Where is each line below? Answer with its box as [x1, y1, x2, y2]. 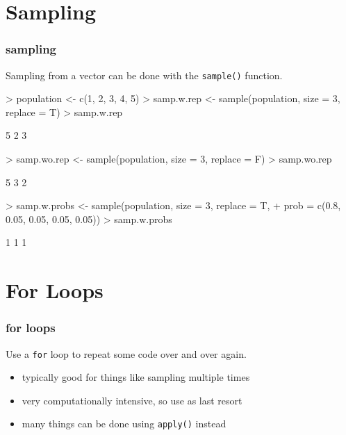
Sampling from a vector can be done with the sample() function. [6, 67, 283, 82]
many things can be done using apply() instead [22, 416, 226, 431]
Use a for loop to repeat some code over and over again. [6, 346, 247, 361]
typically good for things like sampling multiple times [22, 370, 250, 384]
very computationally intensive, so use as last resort [22, 393, 242, 407]
